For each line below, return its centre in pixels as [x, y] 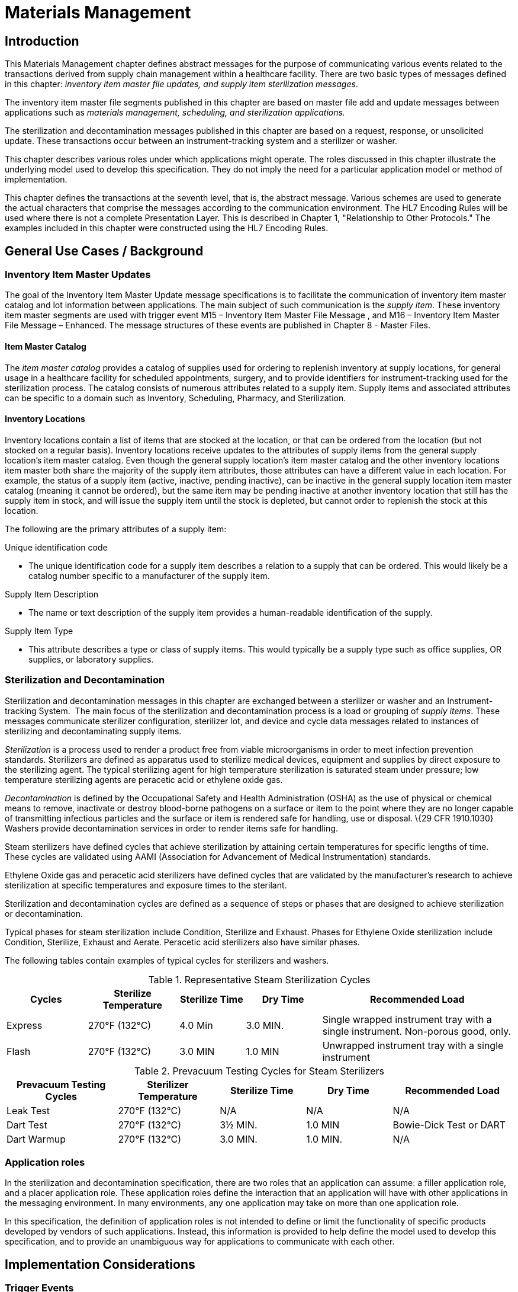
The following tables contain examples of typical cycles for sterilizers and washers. [167, 960]
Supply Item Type [39, 631]
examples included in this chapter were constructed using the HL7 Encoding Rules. [167, 228]
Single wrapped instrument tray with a [407, 1019]
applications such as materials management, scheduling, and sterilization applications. [175, 113]
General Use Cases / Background [104, 251]
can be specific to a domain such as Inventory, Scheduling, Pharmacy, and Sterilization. [176, 398]
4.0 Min [196, 1025]
